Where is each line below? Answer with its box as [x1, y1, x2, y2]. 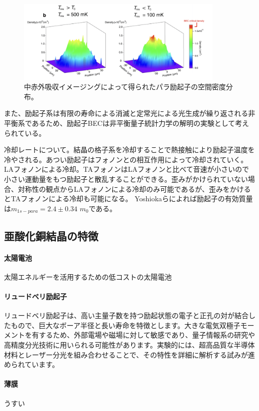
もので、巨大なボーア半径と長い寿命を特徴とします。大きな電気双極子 [10, 320, 241, 330]
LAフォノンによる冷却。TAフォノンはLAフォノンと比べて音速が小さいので [4, 164, 249, 174]
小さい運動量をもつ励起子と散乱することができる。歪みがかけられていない [4, 174, 248, 184]
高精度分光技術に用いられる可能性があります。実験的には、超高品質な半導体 [4, 340, 255, 350]
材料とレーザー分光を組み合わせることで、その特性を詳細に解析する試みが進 [4, 349, 255, 360]
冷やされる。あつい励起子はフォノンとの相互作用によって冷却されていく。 [4, 154, 248, 164]
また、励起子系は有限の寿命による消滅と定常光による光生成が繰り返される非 [4, 108, 256, 118]
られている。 [4, 127, 46, 138]
